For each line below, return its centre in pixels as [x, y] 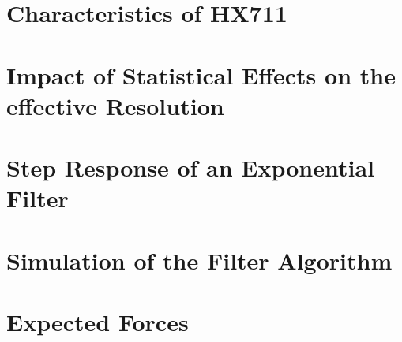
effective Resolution [115, 105]
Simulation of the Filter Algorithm [199, 260]
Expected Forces [98, 322]
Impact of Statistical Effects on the [201, 74]
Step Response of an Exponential [191, 167]
